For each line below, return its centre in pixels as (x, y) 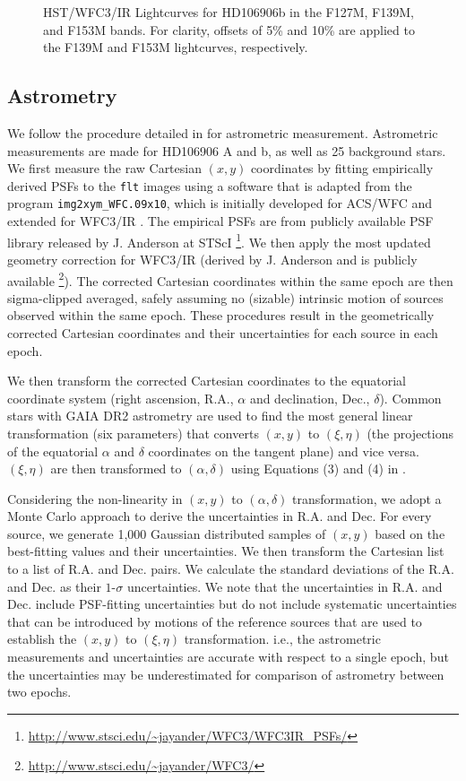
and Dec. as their (54, 586)
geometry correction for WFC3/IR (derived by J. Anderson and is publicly (212, 259)
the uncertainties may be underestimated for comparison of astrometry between (226, 674)
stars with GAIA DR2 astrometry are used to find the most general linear (210, 416)
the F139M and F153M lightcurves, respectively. (176, 47)
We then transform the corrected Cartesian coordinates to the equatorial (207, 381)
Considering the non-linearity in (95, 498)
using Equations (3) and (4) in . (318, 469)
